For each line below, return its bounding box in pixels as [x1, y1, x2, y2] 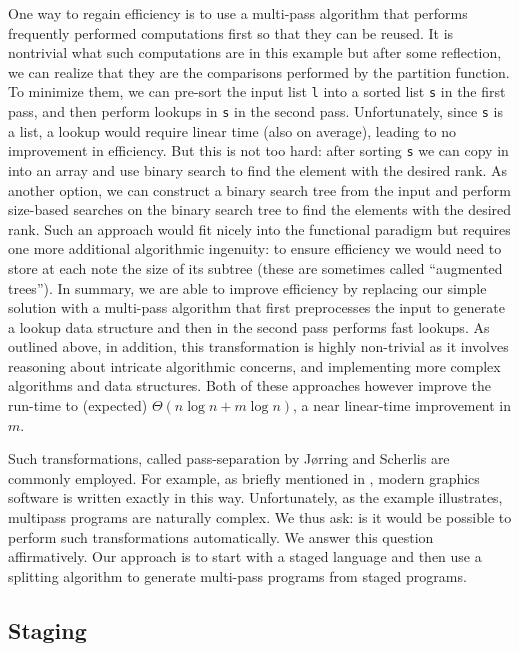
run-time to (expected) [8, 395, 148, 416]
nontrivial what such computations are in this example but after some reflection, [8, 42, 502, 63]
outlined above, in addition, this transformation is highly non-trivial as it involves [8, 336, 509, 357]
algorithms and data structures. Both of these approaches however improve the [8, 375, 492, 396]
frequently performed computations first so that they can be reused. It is [8, 22, 454, 43]
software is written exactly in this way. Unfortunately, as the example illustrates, [8, 487, 503, 508]
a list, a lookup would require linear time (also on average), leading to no [8, 120, 456, 141]
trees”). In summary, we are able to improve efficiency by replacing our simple [8, 277, 487, 298]
